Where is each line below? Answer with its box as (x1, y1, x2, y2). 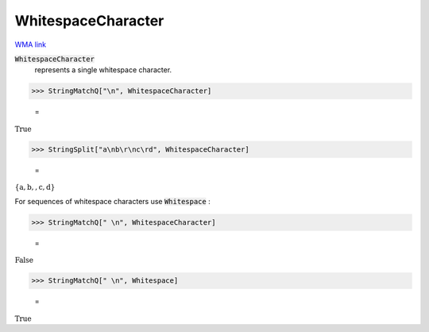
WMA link (14, 40, 47, 49)
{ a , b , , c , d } (14, 183, 56, 192)
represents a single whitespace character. (34, 65, 172, 75)
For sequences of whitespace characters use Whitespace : (14, 196, 211, 206)
